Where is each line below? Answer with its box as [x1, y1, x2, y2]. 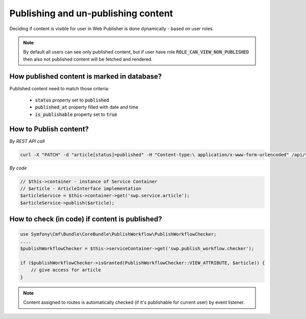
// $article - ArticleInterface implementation [20, 186, 141, 191]
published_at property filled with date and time [35, 104, 139, 110]
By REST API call [9, 138, 45, 144]
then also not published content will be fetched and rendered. [23, 56, 153, 62]
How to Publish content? [9, 125, 89, 133]
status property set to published [35, 97, 110, 103]
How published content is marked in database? [9, 72, 162, 81]
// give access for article [31, 267, 101, 273]
